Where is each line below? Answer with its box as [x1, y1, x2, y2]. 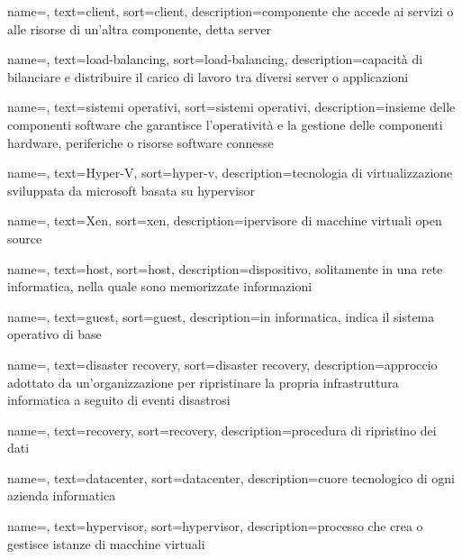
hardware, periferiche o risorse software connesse [7, 133, 274, 151]
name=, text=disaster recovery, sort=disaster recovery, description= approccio [7, 354, 438, 373]
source [7, 228, 42, 247]
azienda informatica [7, 486, 116, 505]
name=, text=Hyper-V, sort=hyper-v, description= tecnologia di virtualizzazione [7, 163, 453, 182]
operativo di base [7, 325, 102, 344]
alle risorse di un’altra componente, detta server [7, 19, 271, 38]
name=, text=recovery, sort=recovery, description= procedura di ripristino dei [7, 420, 437, 439]
